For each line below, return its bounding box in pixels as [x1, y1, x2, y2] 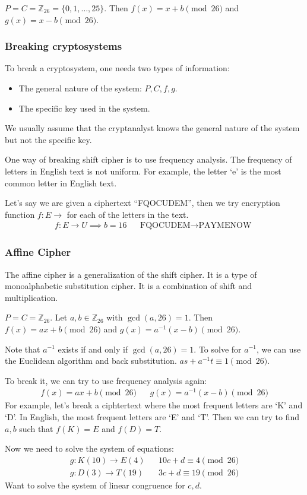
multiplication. [5, 291, 58, 303]
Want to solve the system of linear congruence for [5, 478, 185, 491]
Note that [5, 342, 40, 355]
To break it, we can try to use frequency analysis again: [5, 374, 207, 386]
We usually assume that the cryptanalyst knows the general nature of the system [5, 122, 300, 134]
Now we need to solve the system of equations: [5, 442, 174, 455]
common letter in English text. [5, 176, 117, 189]
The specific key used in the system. [18, 101, 150, 114]
